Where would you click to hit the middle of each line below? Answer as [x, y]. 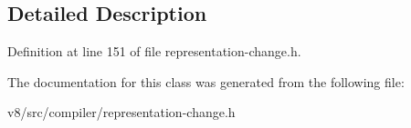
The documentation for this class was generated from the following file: [206, 81]
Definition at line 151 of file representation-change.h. [154, 51]
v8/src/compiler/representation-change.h [121, 112]
